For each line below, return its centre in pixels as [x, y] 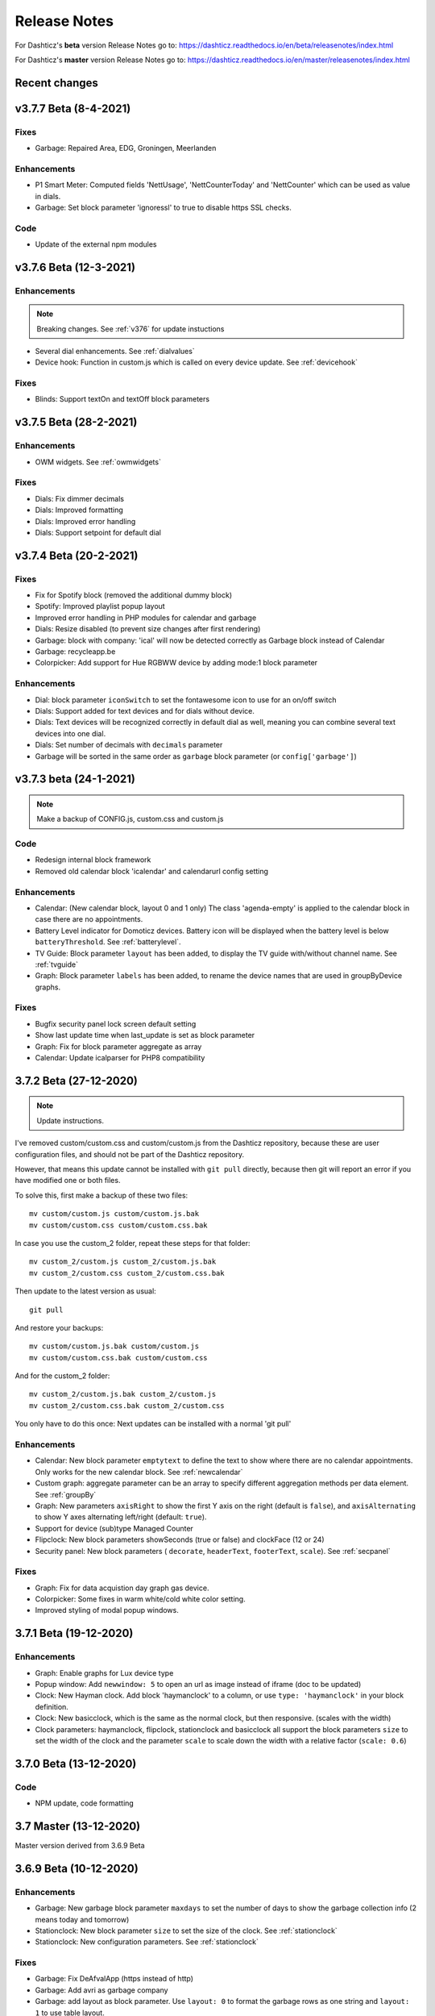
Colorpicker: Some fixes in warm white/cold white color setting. [140, 1599]
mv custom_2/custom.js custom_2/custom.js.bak [123, 1262]
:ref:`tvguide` [56, 964]
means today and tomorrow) [82, 1919]
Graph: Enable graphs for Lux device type [104, 1672]
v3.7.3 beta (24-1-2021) [75, 779]
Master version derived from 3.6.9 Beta [80, 1845]
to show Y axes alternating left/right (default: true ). [121, 1517]
